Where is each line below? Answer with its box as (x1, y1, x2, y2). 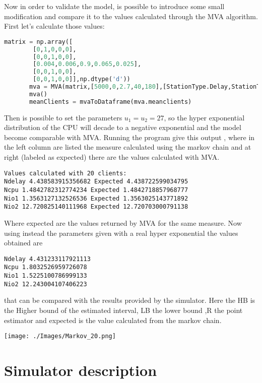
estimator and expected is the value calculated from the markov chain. (4, 314, 222, 325)
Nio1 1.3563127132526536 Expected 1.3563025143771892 (4, 195, 188, 202)
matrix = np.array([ (4, 38, 73, 45)
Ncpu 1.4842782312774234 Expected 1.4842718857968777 (4, 186, 188, 194)
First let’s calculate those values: (4, 21, 105, 31)
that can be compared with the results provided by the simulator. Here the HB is (4, 295, 255, 305)
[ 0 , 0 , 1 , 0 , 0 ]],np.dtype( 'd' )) (33, 76, 130, 83)
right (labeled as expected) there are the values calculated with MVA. (4, 152, 220, 162)
